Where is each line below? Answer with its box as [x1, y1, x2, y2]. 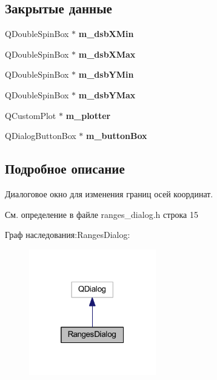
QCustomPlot [5, 109, 56, 121]
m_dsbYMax [78, 88, 136, 101]
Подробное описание [5, 159, 125, 178]
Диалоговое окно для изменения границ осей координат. [5, 187, 213, 200]
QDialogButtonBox [5, 129, 76, 142]
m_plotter [65, 109, 111, 121]
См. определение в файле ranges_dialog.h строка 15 [5, 208, 198, 220]
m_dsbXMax [78, 47, 136, 60]
